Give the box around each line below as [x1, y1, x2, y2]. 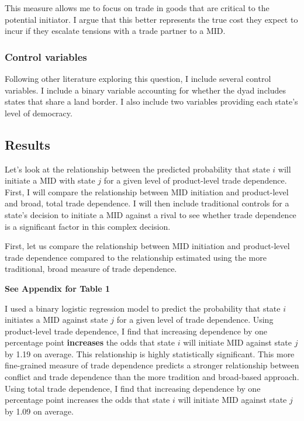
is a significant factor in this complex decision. [5, 220, 171, 232]
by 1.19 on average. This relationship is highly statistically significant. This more [5, 347, 295, 360]
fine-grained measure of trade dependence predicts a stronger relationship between [5, 359, 299, 371]
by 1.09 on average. [5, 405, 74, 417]
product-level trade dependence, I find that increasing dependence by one [5, 325, 267, 337]
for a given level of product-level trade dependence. [103, 174, 287, 187]
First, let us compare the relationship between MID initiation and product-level [5, 240, 290, 252]
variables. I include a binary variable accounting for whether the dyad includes [5, 84, 286, 96]
